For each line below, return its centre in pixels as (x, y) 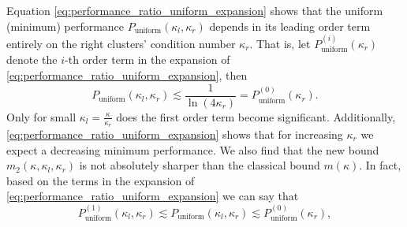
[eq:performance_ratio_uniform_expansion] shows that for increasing (175, 134)
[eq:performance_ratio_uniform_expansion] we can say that (153, 196)
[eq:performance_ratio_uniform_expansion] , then (127, 75)
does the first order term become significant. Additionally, (256, 116)
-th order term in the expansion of (147, 60)
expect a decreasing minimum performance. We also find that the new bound (193, 149)
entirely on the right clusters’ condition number (121, 43)
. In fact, (380, 165)
